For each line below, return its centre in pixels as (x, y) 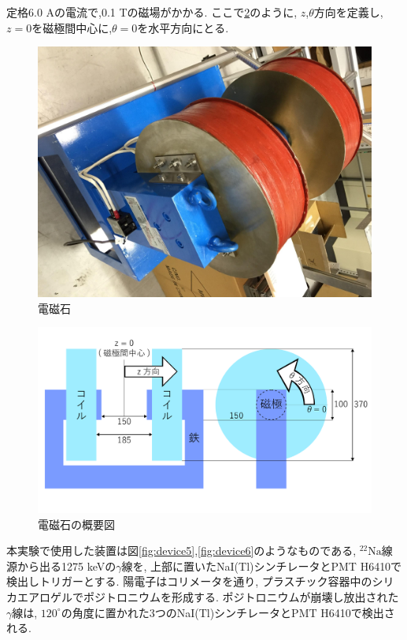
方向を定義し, (348, 12)
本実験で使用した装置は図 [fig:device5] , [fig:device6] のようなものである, (181, 551)
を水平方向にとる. (183, 27)
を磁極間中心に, (72, 27)
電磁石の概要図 (76, 524)
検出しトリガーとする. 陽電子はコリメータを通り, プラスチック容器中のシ (195, 581)
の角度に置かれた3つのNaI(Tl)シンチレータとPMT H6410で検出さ (228, 612)
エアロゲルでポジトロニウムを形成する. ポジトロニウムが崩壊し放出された (208, 596)
